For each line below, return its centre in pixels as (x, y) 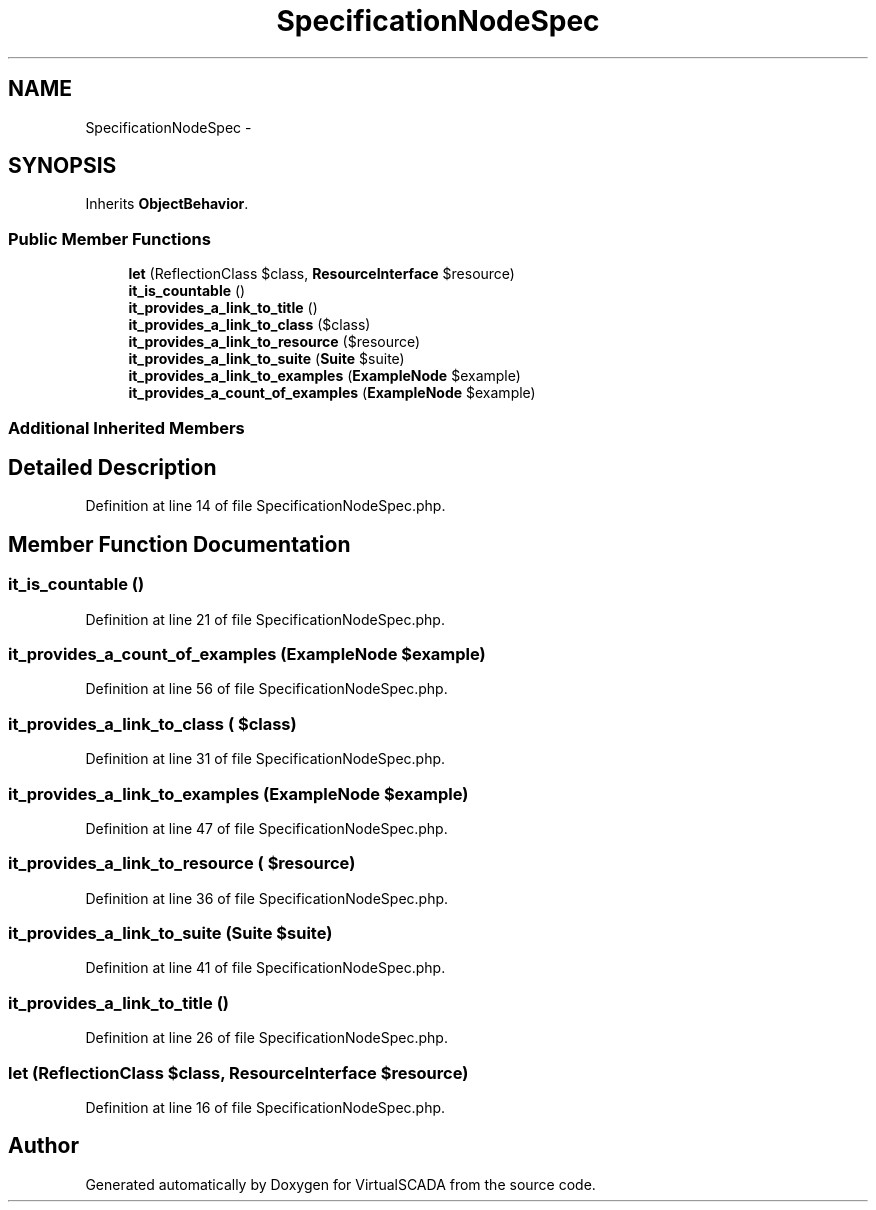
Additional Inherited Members (126, 427)
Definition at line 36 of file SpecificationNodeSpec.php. (267, 898)
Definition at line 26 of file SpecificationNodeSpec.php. (266, 1038)
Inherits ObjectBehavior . (167, 204)
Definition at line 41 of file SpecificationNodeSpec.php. (265, 968)
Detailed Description (112, 467)
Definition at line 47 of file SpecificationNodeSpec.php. (266, 828)
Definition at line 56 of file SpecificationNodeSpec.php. (266, 689)
